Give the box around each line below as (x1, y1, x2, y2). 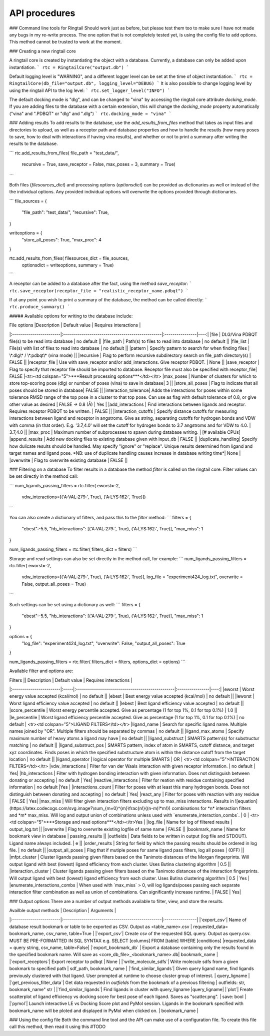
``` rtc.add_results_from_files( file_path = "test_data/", (9, 150, 119, 156)
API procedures (9, 7, 75, 18)
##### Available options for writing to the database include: (9, 313, 133, 319)
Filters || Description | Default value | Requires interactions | (9, 677, 132, 683)
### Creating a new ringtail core (9, 48, 76, 54)
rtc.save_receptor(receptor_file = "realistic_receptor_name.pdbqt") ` (9, 288, 189, 293)
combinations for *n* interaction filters (171, 805, 251, 811)
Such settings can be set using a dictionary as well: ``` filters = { (9, 601, 141, 607)
